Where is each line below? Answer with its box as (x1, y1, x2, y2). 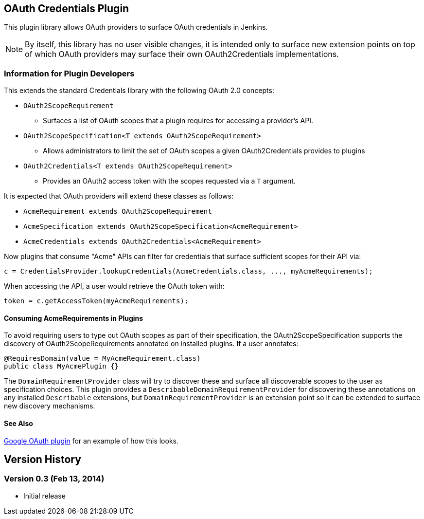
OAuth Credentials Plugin (4, 2, 129, 15)
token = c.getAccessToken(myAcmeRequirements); (4, 297, 189, 305)
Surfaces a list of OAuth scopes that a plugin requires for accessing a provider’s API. (43, 116, 313, 125)
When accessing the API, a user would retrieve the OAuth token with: (4, 282, 225, 291)
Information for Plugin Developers (4, 68, 135, 78)
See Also (4, 419, 33, 427)
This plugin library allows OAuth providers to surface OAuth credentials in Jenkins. (4, 23, 268, 32)
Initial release (23, 491, 66, 500)
